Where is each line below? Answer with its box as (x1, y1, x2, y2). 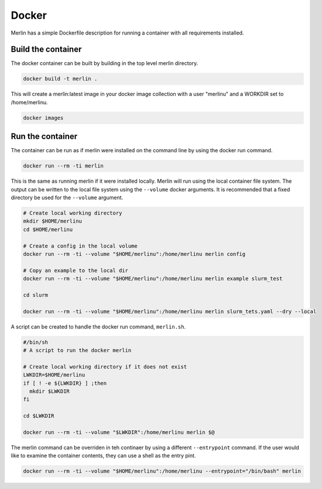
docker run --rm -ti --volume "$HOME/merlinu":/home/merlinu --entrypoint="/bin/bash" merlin (23, 468, 302, 474)
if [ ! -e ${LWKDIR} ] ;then (23, 379, 107, 387)
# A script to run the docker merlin (23, 347, 132, 354)
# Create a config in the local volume (23, 242, 138, 249)
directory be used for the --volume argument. (11, 194, 124, 201)
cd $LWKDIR (23, 413, 54, 419)
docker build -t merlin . (23, 76, 98, 82)
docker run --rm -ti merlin (23, 163, 104, 169)
